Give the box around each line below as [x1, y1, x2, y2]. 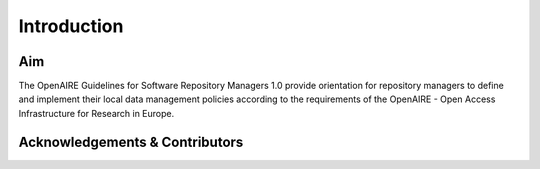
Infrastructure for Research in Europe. [18, 107, 175, 119]
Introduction [18, 15, 124, 37]
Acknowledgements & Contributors [18, 133, 244, 150]
